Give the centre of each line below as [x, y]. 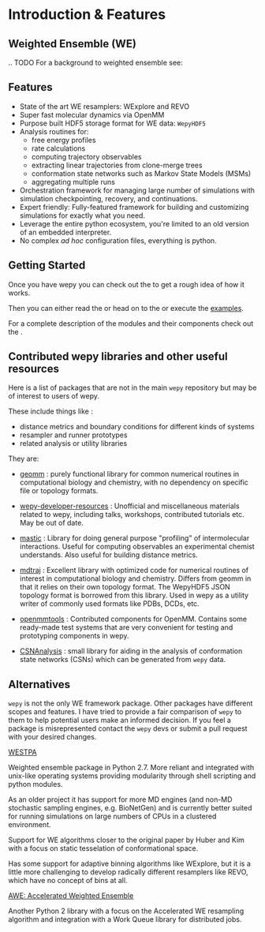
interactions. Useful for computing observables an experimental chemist [137, 547]
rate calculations [58, 148]
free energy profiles [63, 140]
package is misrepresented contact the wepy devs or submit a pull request [128, 728]
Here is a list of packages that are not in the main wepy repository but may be [132, 387]
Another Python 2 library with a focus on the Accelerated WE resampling [126, 911]
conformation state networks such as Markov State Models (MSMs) [141, 173]
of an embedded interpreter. [65, 232]
